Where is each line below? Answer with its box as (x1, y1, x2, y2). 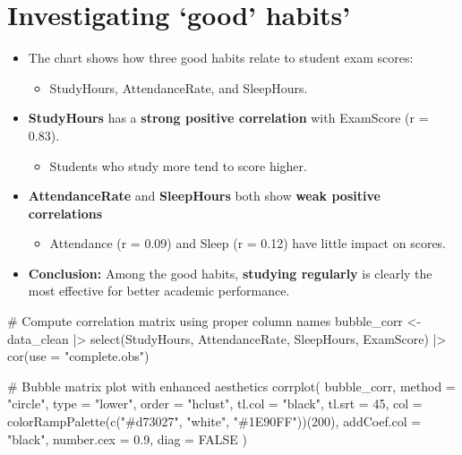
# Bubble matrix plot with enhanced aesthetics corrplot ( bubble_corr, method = (7, 376, 456, 395)
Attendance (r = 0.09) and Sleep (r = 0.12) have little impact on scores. (49, 234, 447, 253)
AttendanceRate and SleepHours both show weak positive (28, 186, 381, 205)
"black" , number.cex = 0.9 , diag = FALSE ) (7, 429, 247, 448)
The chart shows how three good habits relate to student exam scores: (28, 48, 414, 67)
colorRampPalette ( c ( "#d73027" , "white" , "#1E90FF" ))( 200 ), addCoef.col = (7, 412, 422, 431)
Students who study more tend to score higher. (49, 156, 307, 175)
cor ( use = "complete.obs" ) (7, 347, 150, 365)
